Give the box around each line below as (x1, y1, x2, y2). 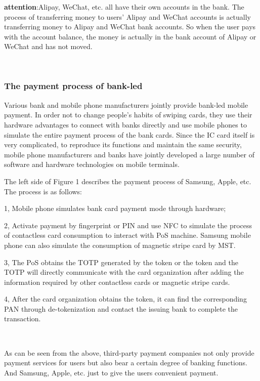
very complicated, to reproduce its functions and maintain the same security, (4, 139, 242, 150)
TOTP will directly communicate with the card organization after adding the (4, 267, 244, 277)
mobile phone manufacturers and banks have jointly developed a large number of (4, 149, 255, 159)
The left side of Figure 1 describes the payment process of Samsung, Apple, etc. (4, 176, 251, 186)
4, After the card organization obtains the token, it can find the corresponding (4, 293, 247, 304)
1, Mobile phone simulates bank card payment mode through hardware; (4, 203, 226, 214)
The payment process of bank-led (4, 79, 143, 92)
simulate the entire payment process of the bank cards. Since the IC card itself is (4, 129, 255, 140)
